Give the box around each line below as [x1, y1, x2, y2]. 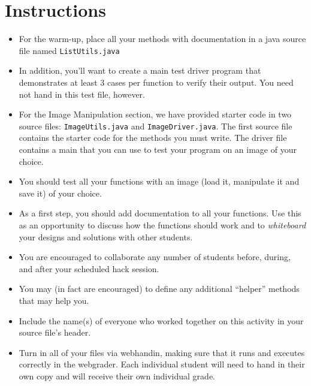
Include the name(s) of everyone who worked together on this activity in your [19, 314, 304, 327]
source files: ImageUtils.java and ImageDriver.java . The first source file [19, 119, 292, 132]
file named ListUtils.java [19, 44, 120, 56]
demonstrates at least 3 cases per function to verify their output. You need [19, 76, 294, 88]
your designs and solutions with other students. [19, 230, 193, 243]
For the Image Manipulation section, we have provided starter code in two [19, 108, 292, 120]
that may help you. [19, 294, 89, 306]
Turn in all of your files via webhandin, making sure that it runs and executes [19, 346, 305, 358]
